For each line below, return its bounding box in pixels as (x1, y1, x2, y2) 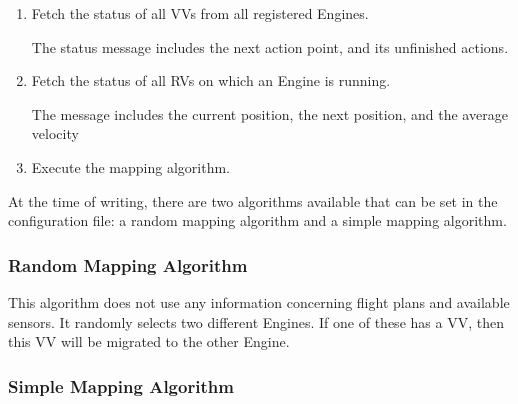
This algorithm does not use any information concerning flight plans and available (8, 291, 510, 312)
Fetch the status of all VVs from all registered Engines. (31, 3, 369, 23)
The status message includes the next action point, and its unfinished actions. (31, 36, 509, 57)
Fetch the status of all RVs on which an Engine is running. (31, 70, 391, 91)
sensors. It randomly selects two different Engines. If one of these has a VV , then (8, 311, 504, 332)
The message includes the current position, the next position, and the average (31, 103, 508, 124)
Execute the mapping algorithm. (31, 156, 230, 177)
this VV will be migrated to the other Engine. (8, 331, 290, 352)
